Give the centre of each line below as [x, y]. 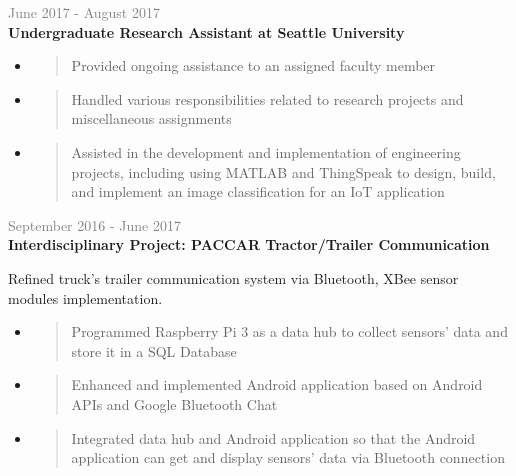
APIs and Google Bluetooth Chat [174, 403]
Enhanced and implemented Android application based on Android [277, 384]
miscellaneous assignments [151, 118]
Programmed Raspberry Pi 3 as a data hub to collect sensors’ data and [289, 331]
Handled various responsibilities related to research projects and [267, 98]
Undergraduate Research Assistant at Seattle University [206, 31]
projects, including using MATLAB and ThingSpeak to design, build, [283, 171]
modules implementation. [85, 297]
